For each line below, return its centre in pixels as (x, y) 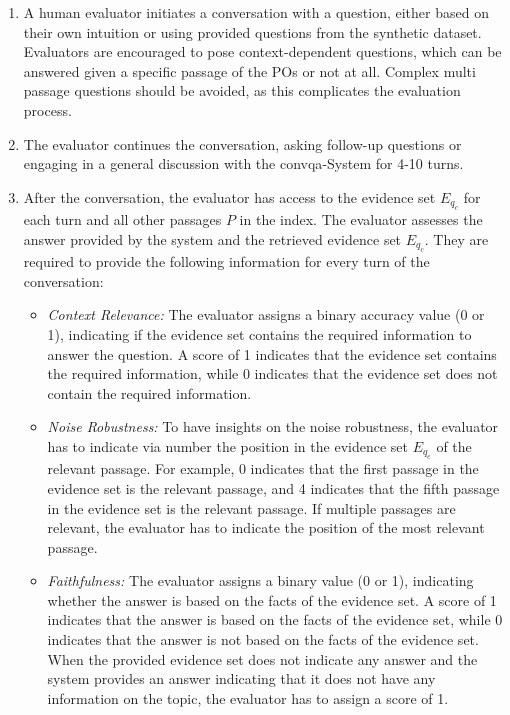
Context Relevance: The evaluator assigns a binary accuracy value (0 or (266, 314)
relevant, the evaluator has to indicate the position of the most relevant (266, 527)
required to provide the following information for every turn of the (226, 261)
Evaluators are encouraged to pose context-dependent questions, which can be (262, 51)
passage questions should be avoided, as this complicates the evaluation (242, 90)
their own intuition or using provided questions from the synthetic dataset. (252, 31)
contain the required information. (149, 392)
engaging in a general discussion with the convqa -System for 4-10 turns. (243, 163)
